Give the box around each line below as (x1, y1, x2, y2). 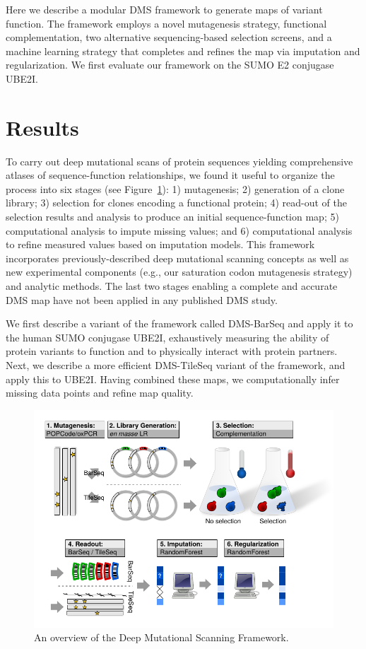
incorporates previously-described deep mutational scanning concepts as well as (6, 250, 349, 265)
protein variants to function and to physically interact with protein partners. (6, 344, 338, 358)
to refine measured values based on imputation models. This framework (6, 237, 315, 252)
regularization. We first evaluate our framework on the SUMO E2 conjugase (6, 57, 334, 72)
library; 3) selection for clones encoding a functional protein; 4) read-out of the (6, 195, 347, 210)
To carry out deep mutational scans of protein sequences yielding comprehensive (6, 153, 353, 168)
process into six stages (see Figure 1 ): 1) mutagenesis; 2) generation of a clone (6, 181, 345, 196)
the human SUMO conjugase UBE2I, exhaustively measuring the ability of (6, 329, 329, 344)
